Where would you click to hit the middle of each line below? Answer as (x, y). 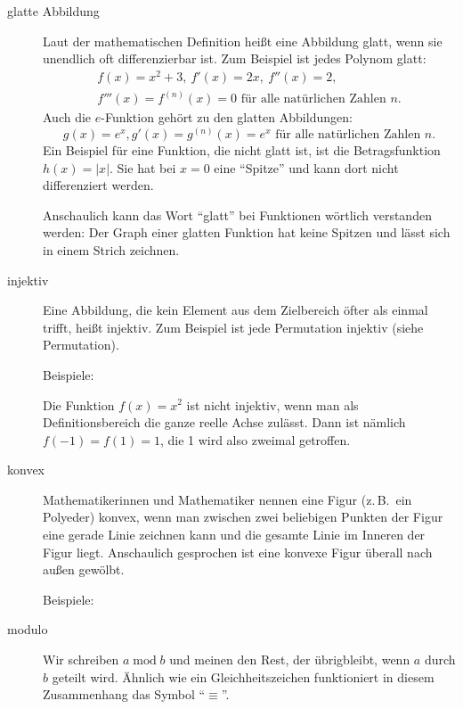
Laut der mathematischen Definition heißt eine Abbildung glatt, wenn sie (243, 41)
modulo (28, 629)
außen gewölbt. (84, 569)
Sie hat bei (146, 167)
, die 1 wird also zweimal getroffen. (255, 439)
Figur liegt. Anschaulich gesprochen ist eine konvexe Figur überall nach (238, 552)
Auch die (67, 117)
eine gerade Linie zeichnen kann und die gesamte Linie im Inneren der (234, 535)
